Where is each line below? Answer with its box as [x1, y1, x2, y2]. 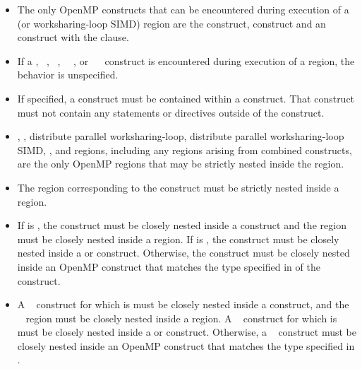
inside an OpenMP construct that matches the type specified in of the [17, 259, 320, 274]
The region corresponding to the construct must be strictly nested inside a [17, 180, 339, 194]
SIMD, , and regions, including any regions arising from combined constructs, [17, 142, 352, 157]
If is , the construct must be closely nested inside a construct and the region [17, 218, 346, 233]
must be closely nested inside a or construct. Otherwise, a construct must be [17, 324, 357, 339]
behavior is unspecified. [17, 67, 119, 82]
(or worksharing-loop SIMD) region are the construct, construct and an [17, 16, 326, 30]
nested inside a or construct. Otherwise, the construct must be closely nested [17, 245, 350, 260]
